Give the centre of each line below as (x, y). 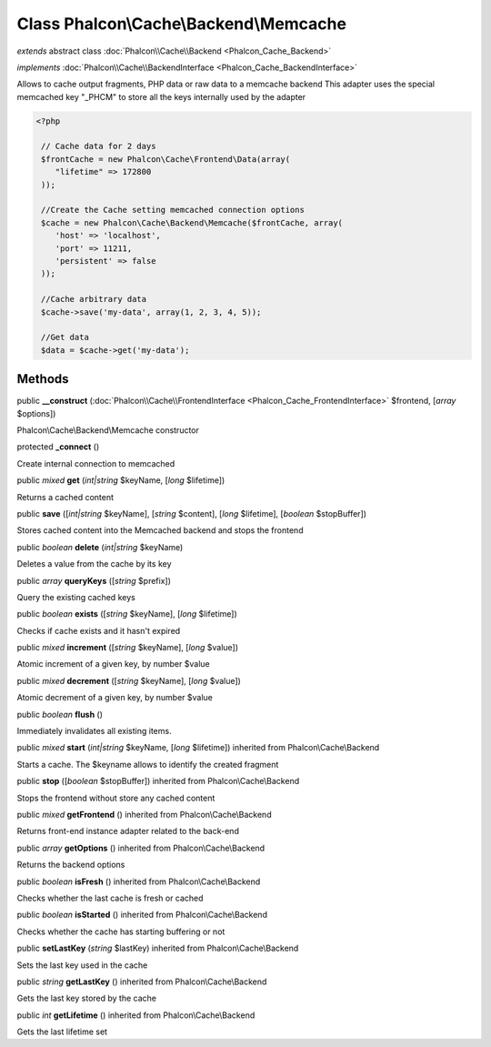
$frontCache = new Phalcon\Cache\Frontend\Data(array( (166, 159)
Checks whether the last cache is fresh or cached (110, 898)
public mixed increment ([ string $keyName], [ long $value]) (128, 648)
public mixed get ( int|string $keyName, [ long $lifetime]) (121, 480)
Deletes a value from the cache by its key (94, 564)
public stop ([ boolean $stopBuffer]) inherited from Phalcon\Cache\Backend (158, 781)
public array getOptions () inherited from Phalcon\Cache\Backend (141, 848)
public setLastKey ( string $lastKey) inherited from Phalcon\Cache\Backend (158, 948)
